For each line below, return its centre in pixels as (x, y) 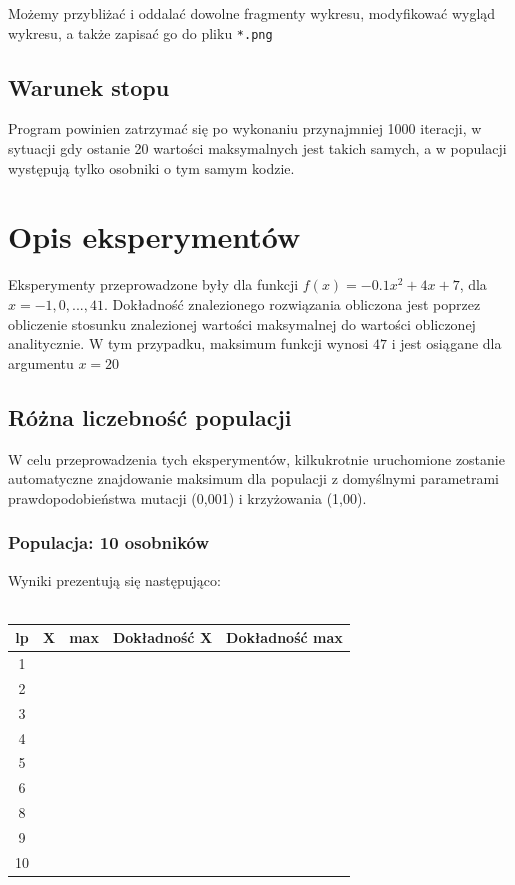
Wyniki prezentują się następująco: (114, 579)
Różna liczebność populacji (150, 416)
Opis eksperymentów (154, 236)
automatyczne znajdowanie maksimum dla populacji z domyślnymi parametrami (254, 478)
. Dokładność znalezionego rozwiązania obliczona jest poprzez (292, 303)
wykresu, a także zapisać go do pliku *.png (140, 32)
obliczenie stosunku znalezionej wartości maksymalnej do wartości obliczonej (242, 323)
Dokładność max (284, 637)
